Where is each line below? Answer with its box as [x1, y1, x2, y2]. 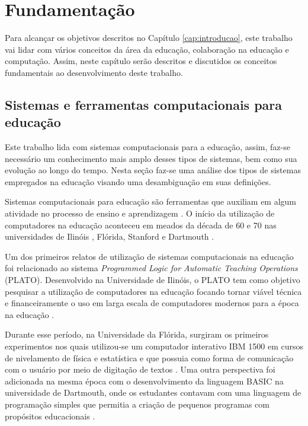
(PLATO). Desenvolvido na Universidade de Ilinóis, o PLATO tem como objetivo [5, 274, 300, 286]
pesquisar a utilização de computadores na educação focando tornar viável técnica [5, 285, 302, 297]
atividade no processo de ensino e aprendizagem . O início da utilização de [5, 207, 275, 220]
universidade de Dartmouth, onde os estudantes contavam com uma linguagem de [5, 386, 301, 399]
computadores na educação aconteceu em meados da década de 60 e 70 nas [5, 218, 277, 231]
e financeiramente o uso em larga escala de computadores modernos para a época [5, 297, 299, 309]
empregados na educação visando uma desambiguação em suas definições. [5, 175, 271, 187]
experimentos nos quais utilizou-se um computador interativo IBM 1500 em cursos [5, 340, 303, 352]
